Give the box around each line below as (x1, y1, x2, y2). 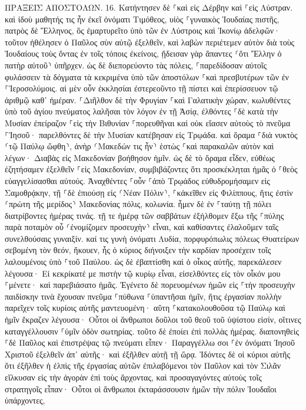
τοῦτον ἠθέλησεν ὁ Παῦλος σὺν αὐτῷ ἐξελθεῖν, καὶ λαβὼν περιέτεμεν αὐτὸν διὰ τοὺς (5, 35, 295, 48)
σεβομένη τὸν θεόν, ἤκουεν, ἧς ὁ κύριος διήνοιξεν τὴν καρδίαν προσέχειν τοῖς (5, 244, 271, 256)
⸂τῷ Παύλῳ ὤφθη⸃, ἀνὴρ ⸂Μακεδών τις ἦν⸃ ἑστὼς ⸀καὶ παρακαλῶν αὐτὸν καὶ (5, 140, 274, 152)
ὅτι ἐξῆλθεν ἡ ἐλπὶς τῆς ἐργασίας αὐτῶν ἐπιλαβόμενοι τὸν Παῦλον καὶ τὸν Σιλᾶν (5, 359, 281, 372)
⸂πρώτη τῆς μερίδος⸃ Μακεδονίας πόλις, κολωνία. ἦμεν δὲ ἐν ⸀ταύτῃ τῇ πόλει (5, 198, 271, 210)
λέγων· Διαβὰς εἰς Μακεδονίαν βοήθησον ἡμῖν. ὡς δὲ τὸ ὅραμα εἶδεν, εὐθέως (5, 151, 275, 163)
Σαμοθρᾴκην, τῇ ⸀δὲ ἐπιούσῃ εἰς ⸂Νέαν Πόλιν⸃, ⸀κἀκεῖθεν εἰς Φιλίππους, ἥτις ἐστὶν (5, 186, 293, 198)
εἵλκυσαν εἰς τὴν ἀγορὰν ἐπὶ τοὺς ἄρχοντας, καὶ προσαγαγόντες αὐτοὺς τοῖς (5, 371, 262, 383)
